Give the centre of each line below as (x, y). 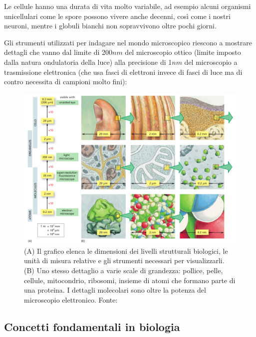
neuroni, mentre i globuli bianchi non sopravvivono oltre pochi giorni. (110, 26)
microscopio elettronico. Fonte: (71, 299)
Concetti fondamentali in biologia (92, 326)
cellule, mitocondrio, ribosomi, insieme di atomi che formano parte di (130, 280)
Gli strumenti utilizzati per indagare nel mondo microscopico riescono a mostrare (128, 42)
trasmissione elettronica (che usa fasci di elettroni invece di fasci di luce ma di (123, 72)
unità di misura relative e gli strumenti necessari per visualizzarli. (124, 260)
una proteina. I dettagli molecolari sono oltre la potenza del (115, 290)
